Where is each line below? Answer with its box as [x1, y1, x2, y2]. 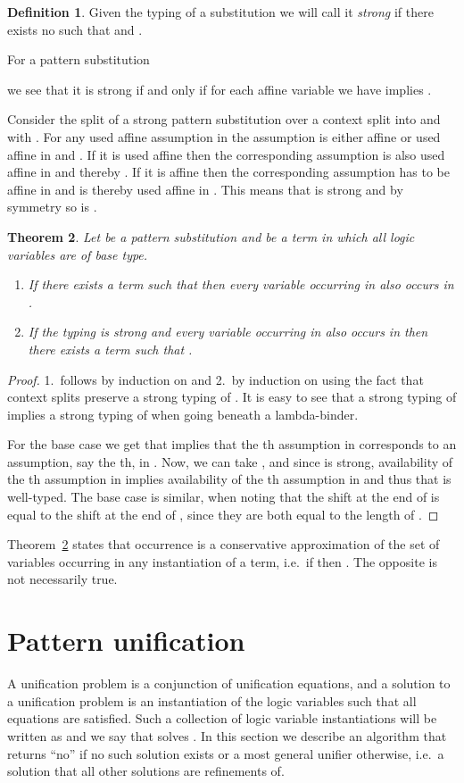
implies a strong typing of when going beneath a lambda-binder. [7, 404, 359, 423]
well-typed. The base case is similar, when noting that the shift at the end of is [7, 487, 440, 506]
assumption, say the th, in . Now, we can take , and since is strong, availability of [7, 452, 453, 471]
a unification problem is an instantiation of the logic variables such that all [7, 691, 417, 710]
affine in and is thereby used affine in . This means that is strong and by [7, 179, 403, 198]
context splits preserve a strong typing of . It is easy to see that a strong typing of [7, 387, 457, 406]
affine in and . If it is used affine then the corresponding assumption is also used [7, 145, 445, 163]
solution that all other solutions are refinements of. [7, 762, 285, 780]
